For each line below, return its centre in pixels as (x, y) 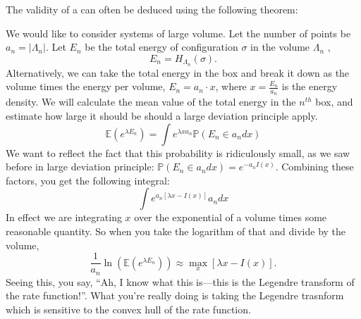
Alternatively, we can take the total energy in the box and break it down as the (178, 72)
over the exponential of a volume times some (231, 217)
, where (231, 86)
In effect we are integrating (64, 217)
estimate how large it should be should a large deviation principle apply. (162, 116)
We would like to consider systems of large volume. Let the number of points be (178, 33)
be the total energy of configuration (161, 47)
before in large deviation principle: (80, 167)
